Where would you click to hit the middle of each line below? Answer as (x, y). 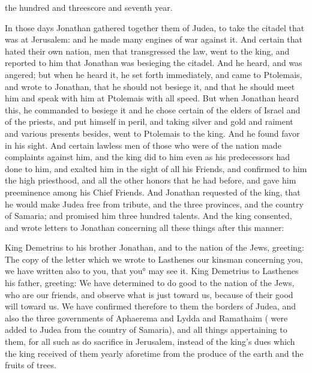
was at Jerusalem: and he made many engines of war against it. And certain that (154, 39)
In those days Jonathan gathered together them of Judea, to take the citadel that (155, 27)
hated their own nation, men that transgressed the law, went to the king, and (147, 51)
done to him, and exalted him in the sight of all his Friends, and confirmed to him (156, 168)
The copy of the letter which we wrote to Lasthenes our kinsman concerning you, (154, 259)
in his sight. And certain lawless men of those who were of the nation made (143, 145)
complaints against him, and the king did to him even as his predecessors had (148, 157)
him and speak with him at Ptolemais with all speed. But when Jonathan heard (152, 98)
